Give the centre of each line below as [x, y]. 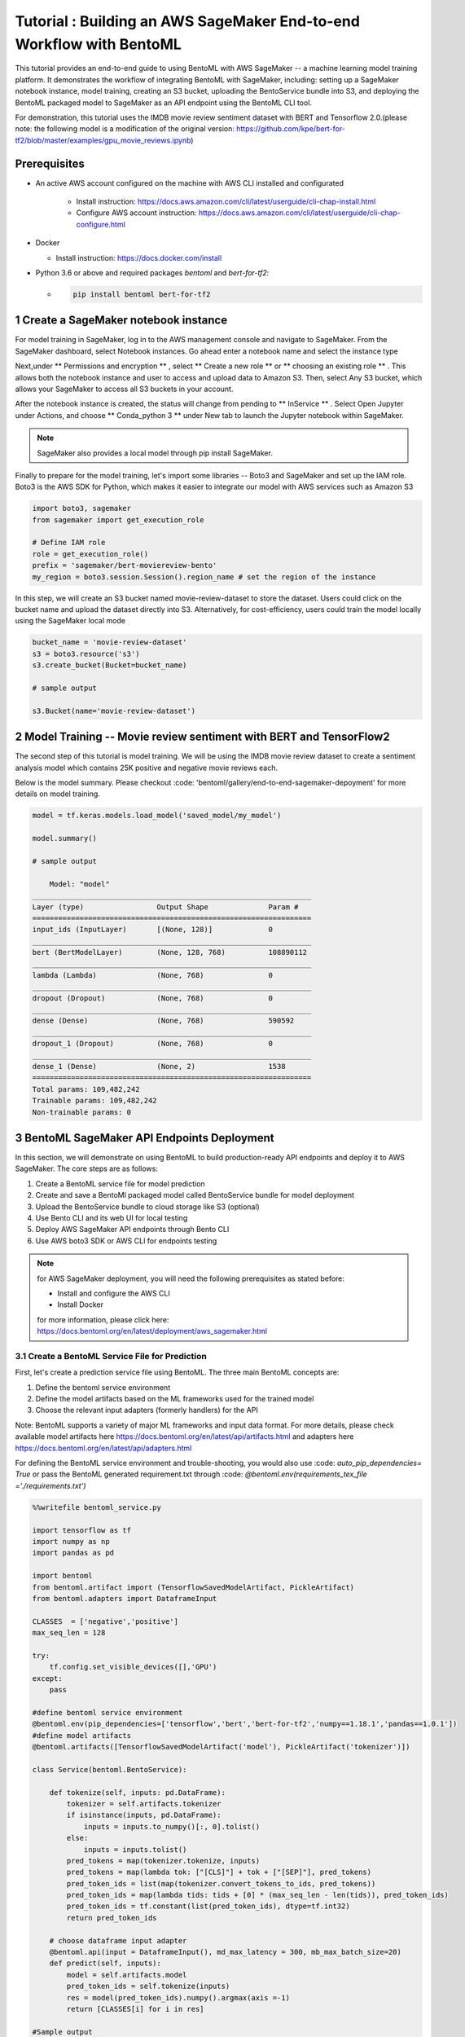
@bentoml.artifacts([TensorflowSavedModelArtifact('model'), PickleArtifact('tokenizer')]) [221, 1747]
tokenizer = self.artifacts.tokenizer [144, 1804]
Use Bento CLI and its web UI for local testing [112, 1218]
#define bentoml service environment [107, 1712]
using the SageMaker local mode [70, 621]
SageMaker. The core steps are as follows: [86, 1168]
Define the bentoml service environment [103, 1387]
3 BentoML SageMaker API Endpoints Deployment [145, 1138]
